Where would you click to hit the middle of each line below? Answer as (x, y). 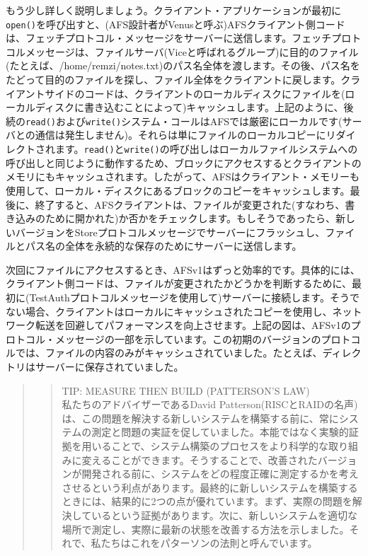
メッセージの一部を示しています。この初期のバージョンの (188, 338)
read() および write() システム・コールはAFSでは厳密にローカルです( (184, 121)
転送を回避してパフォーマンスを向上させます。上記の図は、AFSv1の (193, 325)
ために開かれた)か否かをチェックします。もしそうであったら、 (190, 218)
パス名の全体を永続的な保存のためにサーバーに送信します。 (163, 246)
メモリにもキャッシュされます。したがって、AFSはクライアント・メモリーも (183, 176)
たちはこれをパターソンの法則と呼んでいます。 (209, 543)
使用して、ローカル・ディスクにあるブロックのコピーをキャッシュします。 (178, 190)
